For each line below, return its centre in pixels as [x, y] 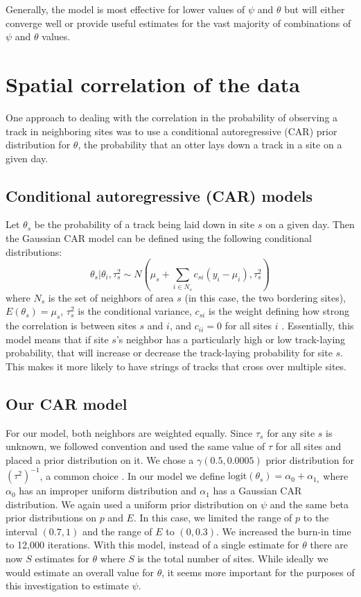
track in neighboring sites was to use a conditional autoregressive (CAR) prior [171, 131]
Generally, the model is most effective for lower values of [125, 9]
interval [21, 531]
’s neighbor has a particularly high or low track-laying [231, 339]
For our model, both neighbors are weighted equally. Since [129, 432]
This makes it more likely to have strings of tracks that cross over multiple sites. [176, 366]
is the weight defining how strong [279, 311]
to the [316, 518]
